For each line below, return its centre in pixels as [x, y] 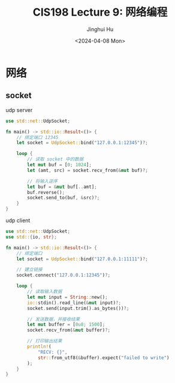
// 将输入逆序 [43, 181]
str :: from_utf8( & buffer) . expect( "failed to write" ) [103, 358]
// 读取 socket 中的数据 [55, 159]
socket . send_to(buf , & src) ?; [64, 198]
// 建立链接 [29, 270]
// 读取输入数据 [45, 291]
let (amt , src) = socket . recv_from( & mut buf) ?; [87, 170]
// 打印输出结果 [45, 341]
